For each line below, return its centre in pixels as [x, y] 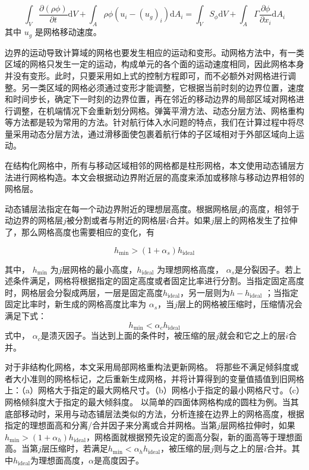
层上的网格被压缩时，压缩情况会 [240, 304]
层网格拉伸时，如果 [258, 425]
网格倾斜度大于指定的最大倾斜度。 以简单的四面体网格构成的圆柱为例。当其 [152, 402]
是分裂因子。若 [264, 269]
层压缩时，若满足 [75, 448]
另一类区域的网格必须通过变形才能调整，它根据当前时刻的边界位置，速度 [163, 87]
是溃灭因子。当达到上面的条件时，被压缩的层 [128, 335]
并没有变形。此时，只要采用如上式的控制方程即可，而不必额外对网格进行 [146, 75]
